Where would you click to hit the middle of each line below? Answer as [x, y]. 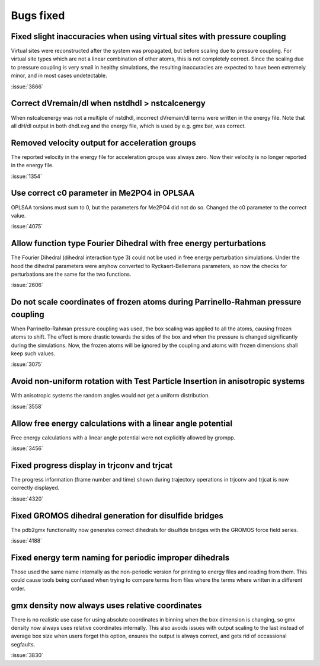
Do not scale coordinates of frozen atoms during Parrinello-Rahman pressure [156, 302]
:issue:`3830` [27, 655]
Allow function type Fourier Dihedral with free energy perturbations [138, 243]
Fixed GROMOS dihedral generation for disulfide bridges [117, 516]
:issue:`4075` [27, 227]
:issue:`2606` [27, 285]
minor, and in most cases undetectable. [59, 76]
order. [18, 588]
